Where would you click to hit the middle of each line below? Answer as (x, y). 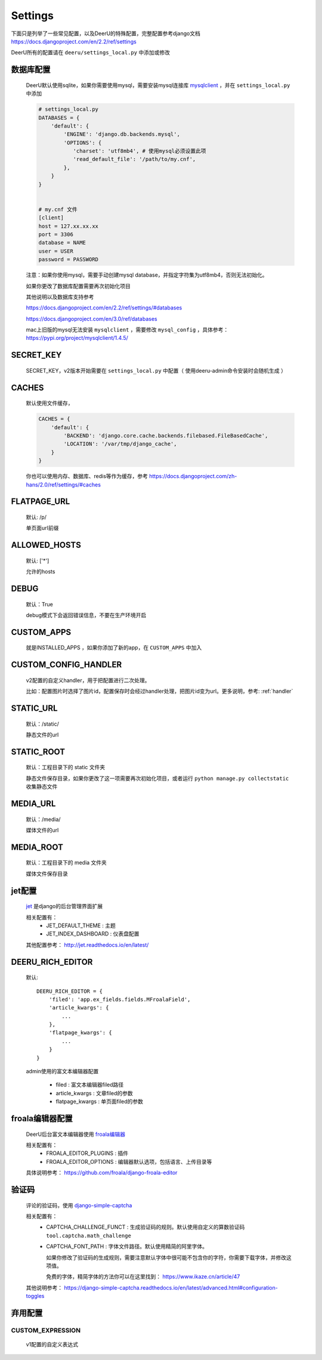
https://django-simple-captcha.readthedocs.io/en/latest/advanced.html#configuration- (171, 1287)
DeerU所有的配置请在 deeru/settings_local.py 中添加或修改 (90, 52)
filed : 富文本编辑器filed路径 (90, 1085)
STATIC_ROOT (38, 752)
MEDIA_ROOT (37, 847)
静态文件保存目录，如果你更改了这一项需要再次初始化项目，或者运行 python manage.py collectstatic (157, 778)
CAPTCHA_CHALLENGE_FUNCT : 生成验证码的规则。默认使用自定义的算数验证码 (145, 1227)
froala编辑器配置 (42, 1119)
